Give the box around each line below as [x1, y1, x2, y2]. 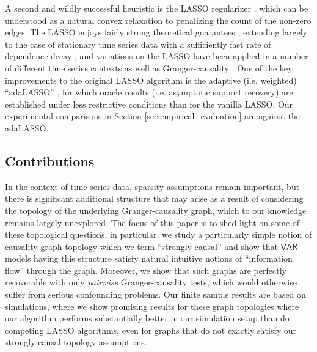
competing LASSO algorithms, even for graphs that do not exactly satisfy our [5, 323, 297, 336]
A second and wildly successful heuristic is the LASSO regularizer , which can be [5, 2, 308, 14]
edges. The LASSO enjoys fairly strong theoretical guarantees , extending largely [5, 26, 307, 38]
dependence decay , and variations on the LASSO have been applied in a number [5, 50, 308, 62]
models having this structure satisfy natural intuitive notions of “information [5, 252, 293, 265]
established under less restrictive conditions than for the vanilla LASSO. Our [5, 97, 293, 110]
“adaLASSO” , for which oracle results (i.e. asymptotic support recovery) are [5, 86, 293, 98]
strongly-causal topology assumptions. [5, 335, 147, 348]
